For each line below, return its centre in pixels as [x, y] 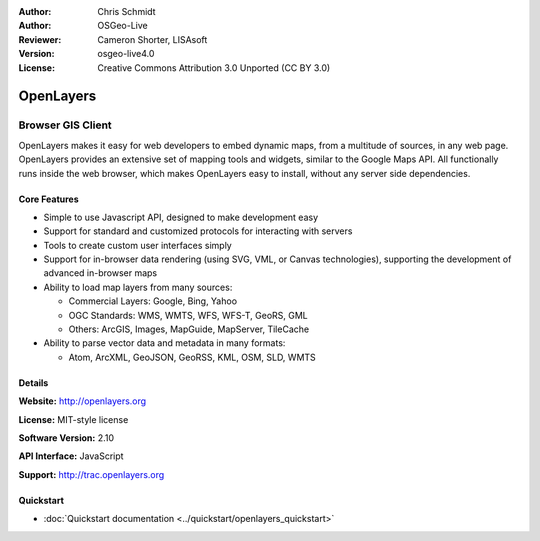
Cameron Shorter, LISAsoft [152, 39]
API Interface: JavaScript [71, 456]
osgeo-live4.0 [126, 54]
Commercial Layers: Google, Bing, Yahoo [153, 301]
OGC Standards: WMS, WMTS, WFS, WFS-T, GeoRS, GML [188, 315]
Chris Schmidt [126, 11]
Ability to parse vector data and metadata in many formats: [164, 343]
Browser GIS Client [65, 125]
